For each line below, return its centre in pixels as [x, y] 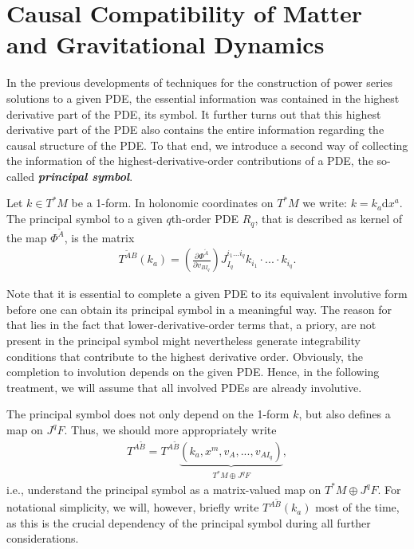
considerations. [43, 538]
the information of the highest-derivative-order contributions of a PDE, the [190, 161]
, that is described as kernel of [329, 219]
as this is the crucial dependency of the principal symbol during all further [189, 522]
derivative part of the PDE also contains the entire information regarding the [195, 129]
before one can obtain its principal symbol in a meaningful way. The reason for [199, 309]
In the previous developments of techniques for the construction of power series [200, 82]
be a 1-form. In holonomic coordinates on [172, 203]
